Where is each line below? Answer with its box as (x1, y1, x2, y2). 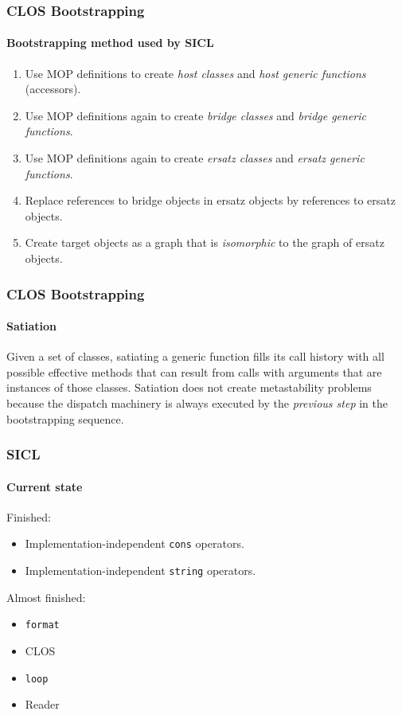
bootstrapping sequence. (6, 410, 124, 427)
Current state (6, 478, 83, 494)
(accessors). (25, 80, 81, 97)
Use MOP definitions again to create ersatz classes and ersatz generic (25, 150, 365, 166)
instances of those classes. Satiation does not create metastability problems (6, 379, 372, 396)
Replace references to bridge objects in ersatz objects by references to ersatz (25, 192, 396, 209)
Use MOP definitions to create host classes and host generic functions (25, 64, 366, 81)
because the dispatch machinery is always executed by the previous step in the (6, 395, 388, 411)
